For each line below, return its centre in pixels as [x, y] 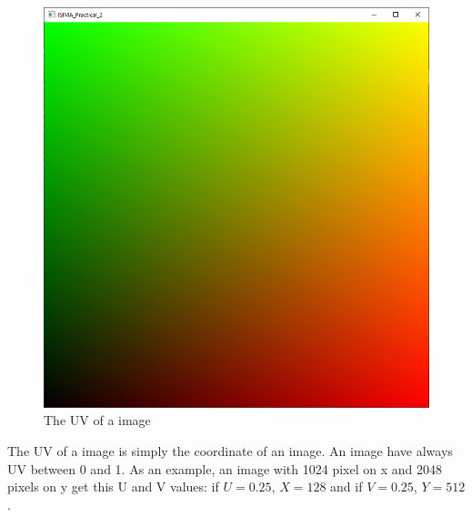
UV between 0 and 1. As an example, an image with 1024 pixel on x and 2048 [225, 468]
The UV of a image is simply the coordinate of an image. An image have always [230, 451]
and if [346, 487]
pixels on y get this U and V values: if [113, 487]
